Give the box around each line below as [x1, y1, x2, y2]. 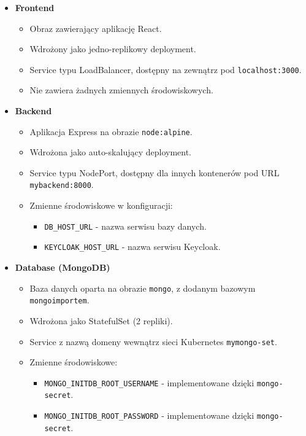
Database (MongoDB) [15, 261, 110, 274]
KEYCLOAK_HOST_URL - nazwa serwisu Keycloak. [44, 240, 221, 253]
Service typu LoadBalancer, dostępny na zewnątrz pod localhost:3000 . [29, 63, 302, 76]
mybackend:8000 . [29, 178, 94, 191]
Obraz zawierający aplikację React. [29, 21, 162, 34]
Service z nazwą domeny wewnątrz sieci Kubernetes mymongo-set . [29, 335, 277, 348]
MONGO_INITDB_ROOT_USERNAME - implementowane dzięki [44, 376, 254, 389]
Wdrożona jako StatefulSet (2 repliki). [29, 314, 173, 327]
